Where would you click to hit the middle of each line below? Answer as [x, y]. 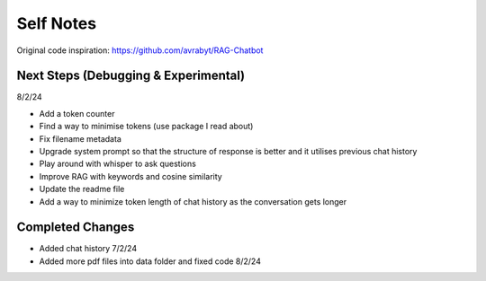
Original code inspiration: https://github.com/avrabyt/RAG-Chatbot [140, 50]
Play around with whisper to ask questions [118, 164]
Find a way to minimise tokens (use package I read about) [146, 127]
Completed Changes [76, 228]
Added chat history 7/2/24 [88, 249]
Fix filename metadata [80, 138]
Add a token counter [77, 113]
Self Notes [57, 23]
